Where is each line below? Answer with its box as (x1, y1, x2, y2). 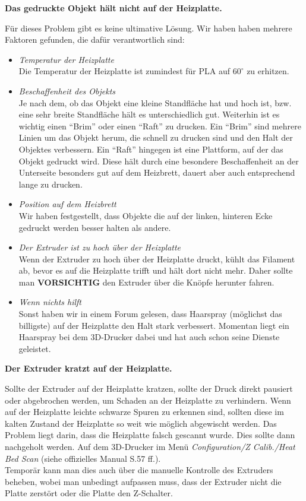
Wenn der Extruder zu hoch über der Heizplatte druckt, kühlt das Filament (18, 252, 295, 265)
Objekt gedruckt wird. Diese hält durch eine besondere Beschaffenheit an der (18, 154, 299, 167)
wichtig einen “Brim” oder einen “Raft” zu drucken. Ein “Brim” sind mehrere (18, 119, 301, 132)
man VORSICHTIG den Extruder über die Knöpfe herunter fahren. (18, 275, 275, 288)
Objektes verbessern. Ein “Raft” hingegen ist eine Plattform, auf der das (18, 142, 283, 155)
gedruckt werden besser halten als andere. (18, 221, 171, 233)
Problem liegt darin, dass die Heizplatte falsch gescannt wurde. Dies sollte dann (5, 429, 295, 441)
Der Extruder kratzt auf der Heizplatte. (5, 362, 172, 375)
